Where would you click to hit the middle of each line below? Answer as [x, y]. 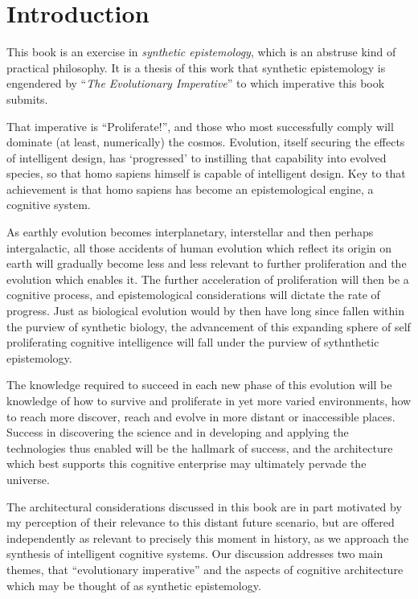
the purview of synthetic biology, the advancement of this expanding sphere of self [209, 326]
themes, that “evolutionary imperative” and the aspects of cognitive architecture [205, 569]
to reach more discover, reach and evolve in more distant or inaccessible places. [201, 416]
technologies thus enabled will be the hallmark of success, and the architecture [200, 447]
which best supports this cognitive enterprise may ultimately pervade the [186, 464]
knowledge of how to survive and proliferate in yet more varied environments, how [209, 400]
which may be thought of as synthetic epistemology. [134, 585]
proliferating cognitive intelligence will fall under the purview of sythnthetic [193, 342]
